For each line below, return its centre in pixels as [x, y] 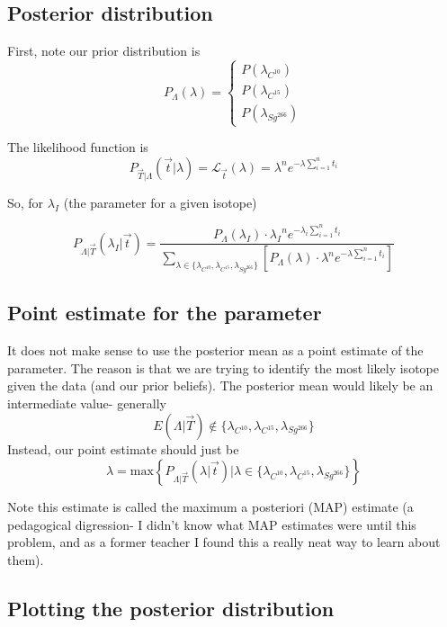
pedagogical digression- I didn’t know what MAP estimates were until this [212, 524]
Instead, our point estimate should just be [123, 448]
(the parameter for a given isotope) [160, 202]
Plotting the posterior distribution [171, 608]
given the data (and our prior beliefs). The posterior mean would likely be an [220, 385]
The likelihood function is [78, 147]
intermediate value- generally [87, 403]
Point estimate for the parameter [165, 313]
